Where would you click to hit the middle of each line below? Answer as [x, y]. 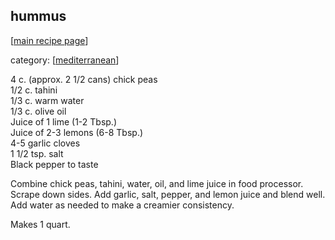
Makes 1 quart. [40, 224]
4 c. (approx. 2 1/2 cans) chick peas [84, 79]
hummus [38, 16]
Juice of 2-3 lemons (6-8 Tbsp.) [77, 132]
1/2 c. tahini [34, 90]
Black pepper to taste [54, 164]
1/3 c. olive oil [38, 111]
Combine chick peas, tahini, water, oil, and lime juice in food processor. [157, 183]
